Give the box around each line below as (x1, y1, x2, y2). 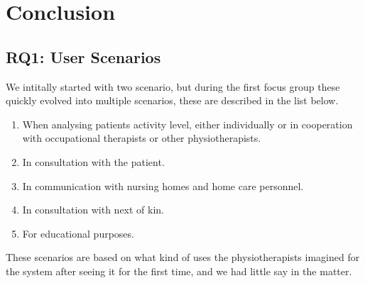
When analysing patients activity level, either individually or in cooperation (22, 116, 353, 131)
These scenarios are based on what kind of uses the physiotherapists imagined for (6, 250, 360, 265)
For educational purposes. (22, 226, 134, 240)
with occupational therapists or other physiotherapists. (22, 131, 261, 145)
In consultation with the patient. (22, 154, 165, 169)
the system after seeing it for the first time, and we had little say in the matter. (6, 263, 352, 278)
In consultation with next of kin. (22, 202, 165, 217)
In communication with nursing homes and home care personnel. (22, 178, 304, 193)
